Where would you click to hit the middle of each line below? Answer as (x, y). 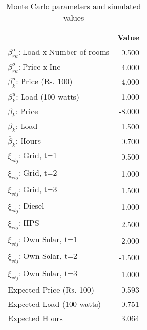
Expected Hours (35, 318)
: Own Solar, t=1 (48, 239)
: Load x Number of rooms (64, 52)
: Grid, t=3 (38, 189)
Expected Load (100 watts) (55, 304)
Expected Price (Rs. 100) (51, 289)
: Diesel (31, 205)
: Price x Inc (39, 67)
